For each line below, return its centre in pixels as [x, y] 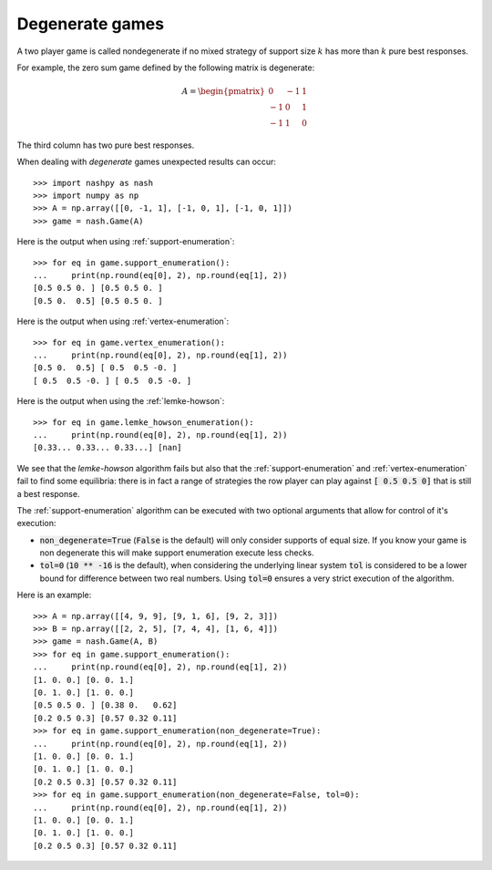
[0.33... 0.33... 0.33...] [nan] [108, 448]
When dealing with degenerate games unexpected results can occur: [147, 162]
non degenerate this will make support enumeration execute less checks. [177, 553]
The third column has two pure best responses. [106, 145]
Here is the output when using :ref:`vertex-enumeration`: [123, 321]
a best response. [48, 493]
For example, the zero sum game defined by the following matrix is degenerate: [166, 67]
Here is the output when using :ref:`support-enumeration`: [126, 242]
